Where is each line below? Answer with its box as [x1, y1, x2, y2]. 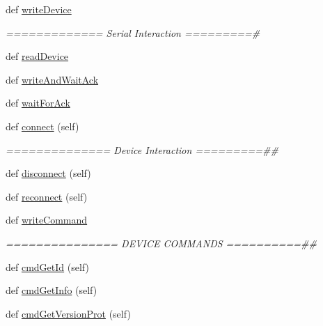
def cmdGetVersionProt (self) [6, 306, 131, 320]
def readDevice [6, 49, 69, 63]
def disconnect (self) [6, 166, 91, 180]
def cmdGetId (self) [6, 259, 89, 274]
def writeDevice [6, 2, 72, 16]
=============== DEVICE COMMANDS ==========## [6, 235, 317, 250]
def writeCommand [6, 212, 88, 227]
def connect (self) [6, 118, 79, 133]
